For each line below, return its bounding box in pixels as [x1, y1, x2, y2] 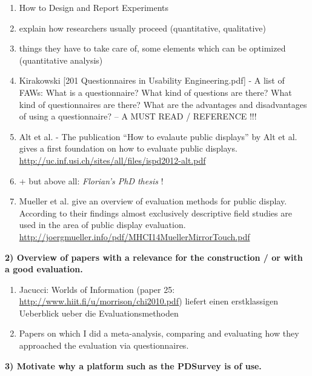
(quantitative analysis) [19, 53, 103, 66]
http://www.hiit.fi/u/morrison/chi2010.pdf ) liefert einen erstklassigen [19, 295, 278, 307]
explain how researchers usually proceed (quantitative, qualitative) [19, 21, 266, 34]
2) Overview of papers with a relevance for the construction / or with [5, 250, 303, 263]
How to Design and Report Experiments [19, 1, 168, 13]
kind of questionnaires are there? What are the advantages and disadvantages [19, 98, 307, 110]
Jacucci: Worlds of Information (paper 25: [19, 283, 175, 295]
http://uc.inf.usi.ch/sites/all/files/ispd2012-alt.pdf [19, 153, 206, 166]
